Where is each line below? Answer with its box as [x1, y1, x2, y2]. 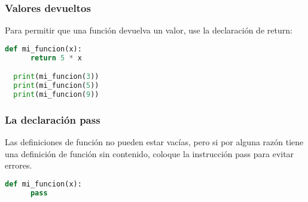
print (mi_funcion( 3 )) [13, 72, 99, 81]
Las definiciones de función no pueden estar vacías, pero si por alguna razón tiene [5, 136, 304, 148]
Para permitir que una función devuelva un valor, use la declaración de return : [5, 24, 292, 36]
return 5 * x [30, 53, 82, 62]
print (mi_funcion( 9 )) [13, 90, 99, 99]
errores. [5, 159, 32, 172]
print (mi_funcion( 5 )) [13, 81, 99, 90]
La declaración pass [5, 112, 100, 127]
